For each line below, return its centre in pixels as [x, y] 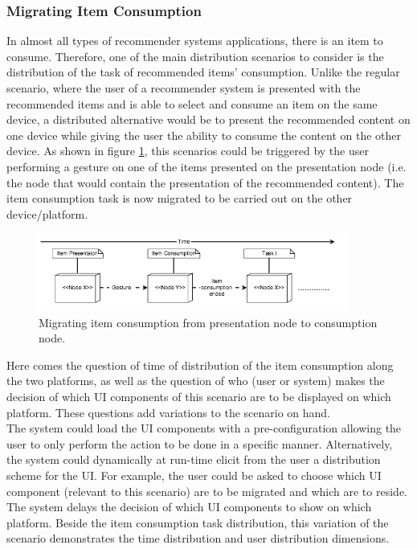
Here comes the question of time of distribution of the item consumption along [200, 365]
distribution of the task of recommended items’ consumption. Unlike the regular [203, 72]
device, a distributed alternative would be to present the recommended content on [208, 119]
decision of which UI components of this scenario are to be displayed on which [199, 396]
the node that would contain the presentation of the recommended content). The [205, 182]
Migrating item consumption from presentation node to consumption [208, 322]
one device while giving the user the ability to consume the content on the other [204, 135]
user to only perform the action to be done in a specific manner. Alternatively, [200, 443]
